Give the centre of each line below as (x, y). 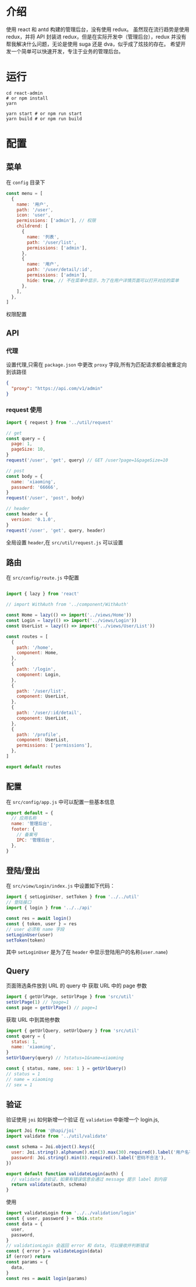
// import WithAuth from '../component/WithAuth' (68, 605)
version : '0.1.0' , (34, 519)
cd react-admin (24, 93)
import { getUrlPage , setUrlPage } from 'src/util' (70, 997)
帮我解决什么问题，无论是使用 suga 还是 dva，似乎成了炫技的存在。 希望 (93, 44)
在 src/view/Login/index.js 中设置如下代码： (61, 886)
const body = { (24, 476)
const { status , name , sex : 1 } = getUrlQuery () (66, 1069)
